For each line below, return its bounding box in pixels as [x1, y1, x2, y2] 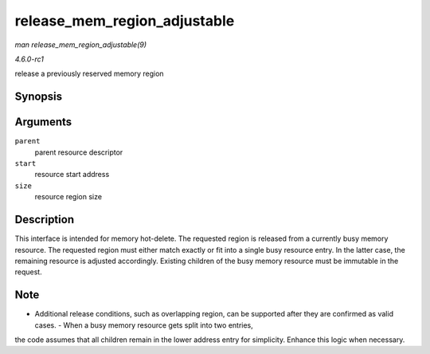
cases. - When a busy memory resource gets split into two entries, [34, 320, 254, 330]
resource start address [34, 170, 110, 179]
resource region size [34, 192, 103, 202]
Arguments [14, 116, 72, 129]
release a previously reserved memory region [14, 69, 164, 79]
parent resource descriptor [34, 147, 123, 157]
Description [14, 213, 75, 226]
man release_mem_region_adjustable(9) [14, 40, 147, 49]
